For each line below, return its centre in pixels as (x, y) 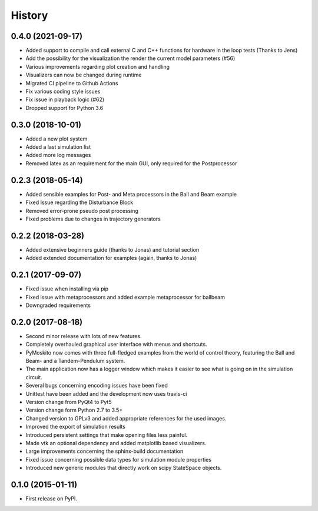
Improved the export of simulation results (76, 427)
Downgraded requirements (58, 305)
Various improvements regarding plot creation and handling (98, 66)
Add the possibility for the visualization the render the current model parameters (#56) (130, 58)
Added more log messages (58, 155)
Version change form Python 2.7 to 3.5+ (74, 410)
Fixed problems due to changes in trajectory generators (93, 219)
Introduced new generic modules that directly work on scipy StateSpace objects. (124, 468)
